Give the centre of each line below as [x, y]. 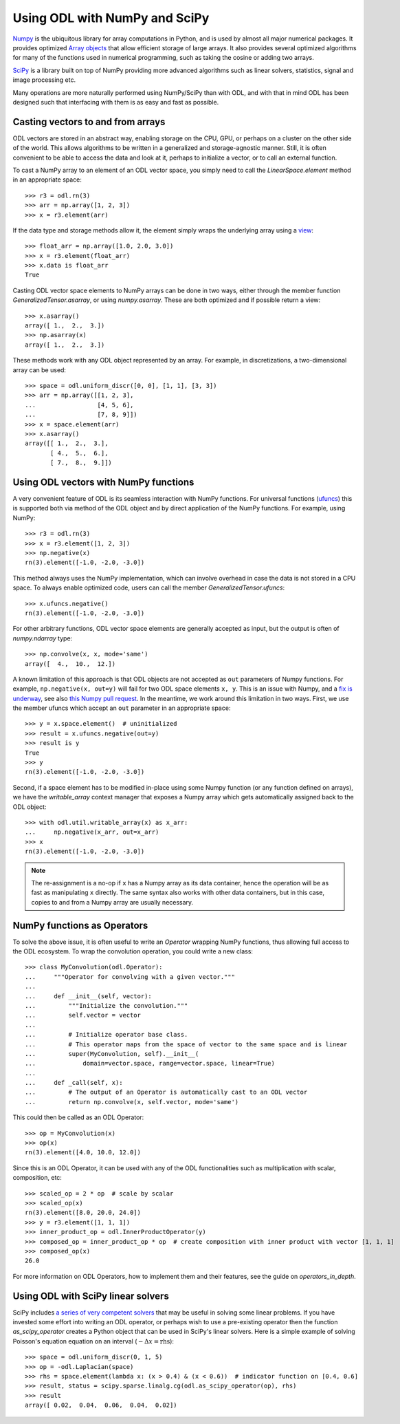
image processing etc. [44, 80]
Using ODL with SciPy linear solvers [91, 1296]
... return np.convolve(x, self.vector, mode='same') [132, 1102]
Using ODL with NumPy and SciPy [111, 18]
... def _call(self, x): [74, 1083]
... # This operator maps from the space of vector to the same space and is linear [186, 1044]
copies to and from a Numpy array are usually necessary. [112, 902]
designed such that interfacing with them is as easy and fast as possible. [116, 102]
